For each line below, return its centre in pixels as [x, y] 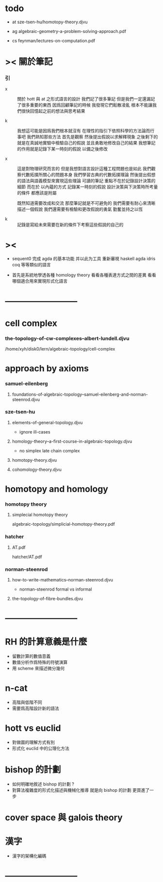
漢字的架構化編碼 [29, 856]
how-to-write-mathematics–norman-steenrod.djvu [62, 579]
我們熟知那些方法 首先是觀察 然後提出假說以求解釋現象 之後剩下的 [92, 137]
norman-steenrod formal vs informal [56, 589]
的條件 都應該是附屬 [37, 193]
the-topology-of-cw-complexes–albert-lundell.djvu [67, 338]
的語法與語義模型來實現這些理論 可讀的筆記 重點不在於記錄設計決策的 [86, 181]
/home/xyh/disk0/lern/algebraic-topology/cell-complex [60, 349]
